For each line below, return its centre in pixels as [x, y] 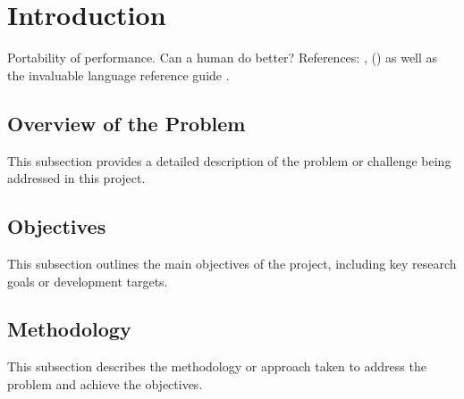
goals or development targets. [88, 281]
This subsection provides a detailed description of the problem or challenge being [229, 160]
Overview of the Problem [127, 123]
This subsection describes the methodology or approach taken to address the [217, 366]
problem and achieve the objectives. [105, 383]
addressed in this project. [76, 178]
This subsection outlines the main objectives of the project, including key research [232, 263]
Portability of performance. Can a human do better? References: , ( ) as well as [223, 58]
